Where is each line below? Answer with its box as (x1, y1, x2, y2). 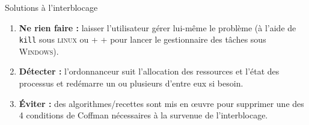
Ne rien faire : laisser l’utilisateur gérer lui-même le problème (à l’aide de (19, 21, 296, 34)
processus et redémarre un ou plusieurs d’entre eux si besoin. (19, 77, 243, 90)
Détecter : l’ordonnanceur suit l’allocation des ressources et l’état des (19, 65, 280, 78)
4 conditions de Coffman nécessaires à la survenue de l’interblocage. (19, 109, 268, 121)
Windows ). (19, 44, 59, 57)
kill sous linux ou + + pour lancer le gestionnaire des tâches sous (19, 33, 266, 46)
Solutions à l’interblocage (5, 1, 98, 13)
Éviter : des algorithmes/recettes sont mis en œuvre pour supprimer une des (19, 97, 304, 109)
